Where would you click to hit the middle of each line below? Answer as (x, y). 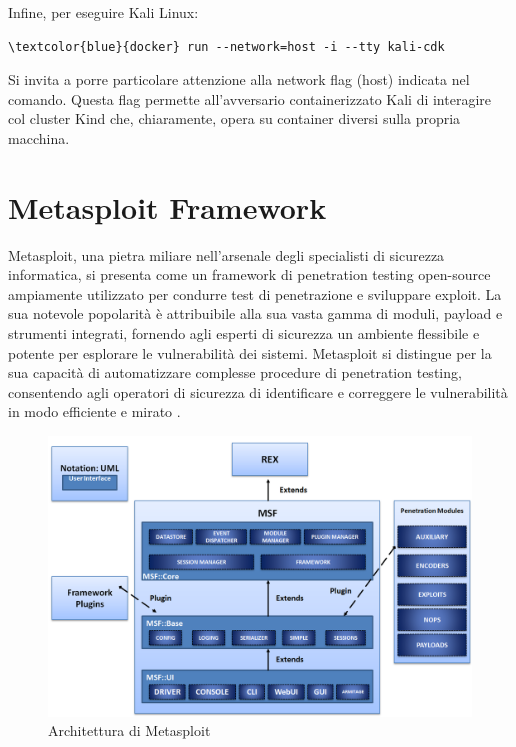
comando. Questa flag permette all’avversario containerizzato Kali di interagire (249, 98)
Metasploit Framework (167, 206)
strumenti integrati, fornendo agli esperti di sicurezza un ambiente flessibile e (244, 333)
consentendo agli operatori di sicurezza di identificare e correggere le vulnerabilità (258, 391)
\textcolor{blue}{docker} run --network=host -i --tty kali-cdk (226, 46)
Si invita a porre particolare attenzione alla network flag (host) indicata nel (239, 79)
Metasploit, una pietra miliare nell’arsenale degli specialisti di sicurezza (226, 254)
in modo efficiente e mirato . (94, 411)
